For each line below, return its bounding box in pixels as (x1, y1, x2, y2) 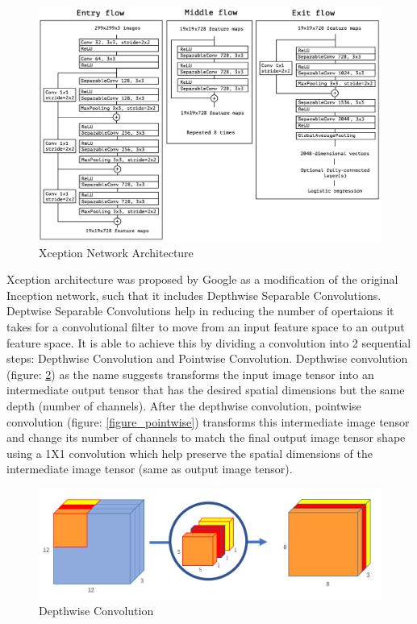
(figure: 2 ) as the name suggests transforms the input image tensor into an (6, 365, 374, 382)
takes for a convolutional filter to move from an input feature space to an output (6, 318, 405, 335)
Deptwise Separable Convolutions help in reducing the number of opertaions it (6, 302, 394, 319)
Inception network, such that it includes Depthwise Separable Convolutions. (6, 286, 382, 303)
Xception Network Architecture (39, 243, 194, 260)
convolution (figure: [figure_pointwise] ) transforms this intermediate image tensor (6, 413, 410, 430)
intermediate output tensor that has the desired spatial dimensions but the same (6, 381, 405, 398)
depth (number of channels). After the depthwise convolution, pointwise (6, 397, 361, 414)
